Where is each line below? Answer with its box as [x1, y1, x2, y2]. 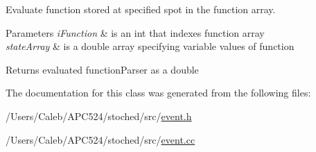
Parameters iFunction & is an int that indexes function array [6, 25, 265, 40]
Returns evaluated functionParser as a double [6, 62, 199, 76]
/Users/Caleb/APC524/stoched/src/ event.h [6, 108, 192, 123]
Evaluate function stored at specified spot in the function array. [6, 2, 276, 16]
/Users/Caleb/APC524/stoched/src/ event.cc [6, 132, 195, 146]
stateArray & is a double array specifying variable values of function [6, 39, 295, 53]
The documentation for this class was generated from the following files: [6, 85, 311, 100]
